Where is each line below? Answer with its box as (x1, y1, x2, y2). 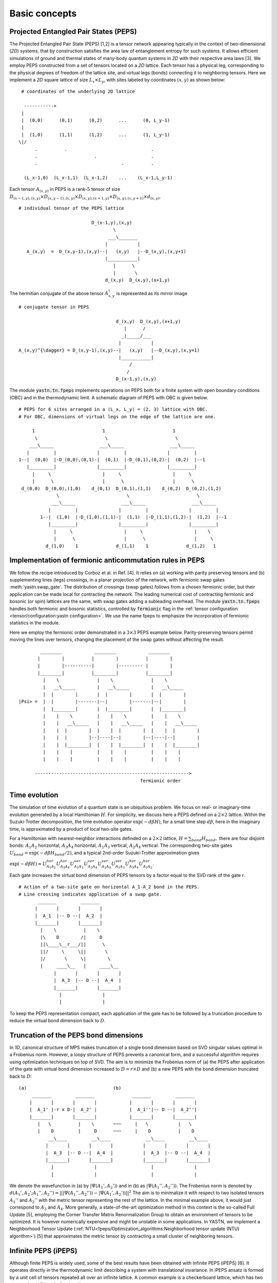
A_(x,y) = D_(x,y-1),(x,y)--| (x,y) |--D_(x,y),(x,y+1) (26, 248, 187, 254)
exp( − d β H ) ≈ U (9, 861, 47, 867)
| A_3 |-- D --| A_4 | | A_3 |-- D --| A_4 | (45, 1150, 211, 1156)
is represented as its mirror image (116, 290, 188, 296)
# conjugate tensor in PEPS (18, 304, 89, 310)
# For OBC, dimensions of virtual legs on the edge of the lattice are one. (18, 414, 216, 419)
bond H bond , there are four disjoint (191, 835, 265, 843)
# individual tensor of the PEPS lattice (18, 205, 124, 211)
